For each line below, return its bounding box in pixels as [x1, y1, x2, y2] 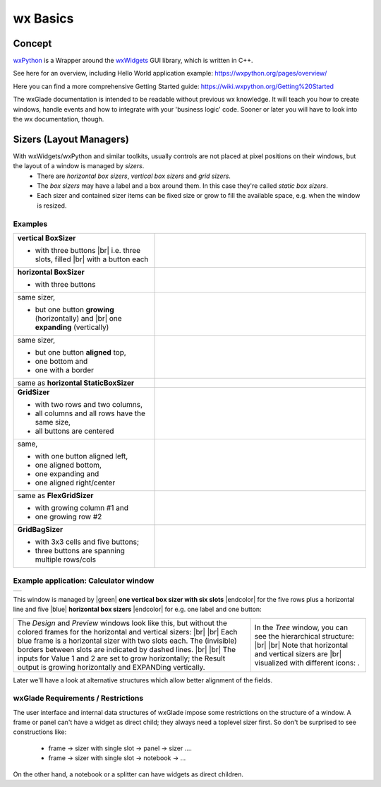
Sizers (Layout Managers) [13, 133, 130, 145]
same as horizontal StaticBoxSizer [17, 378, 134, 388]
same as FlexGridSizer [17, 491, 94, 501]
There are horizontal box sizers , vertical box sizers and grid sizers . [37, 172, 231, 180]
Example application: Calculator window [13, 576, 155, 586]
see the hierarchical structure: [254, 631, 354, 641]
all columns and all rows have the [35, 408, 146, 418]
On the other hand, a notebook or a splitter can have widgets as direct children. [13, 770, 243, 779]
